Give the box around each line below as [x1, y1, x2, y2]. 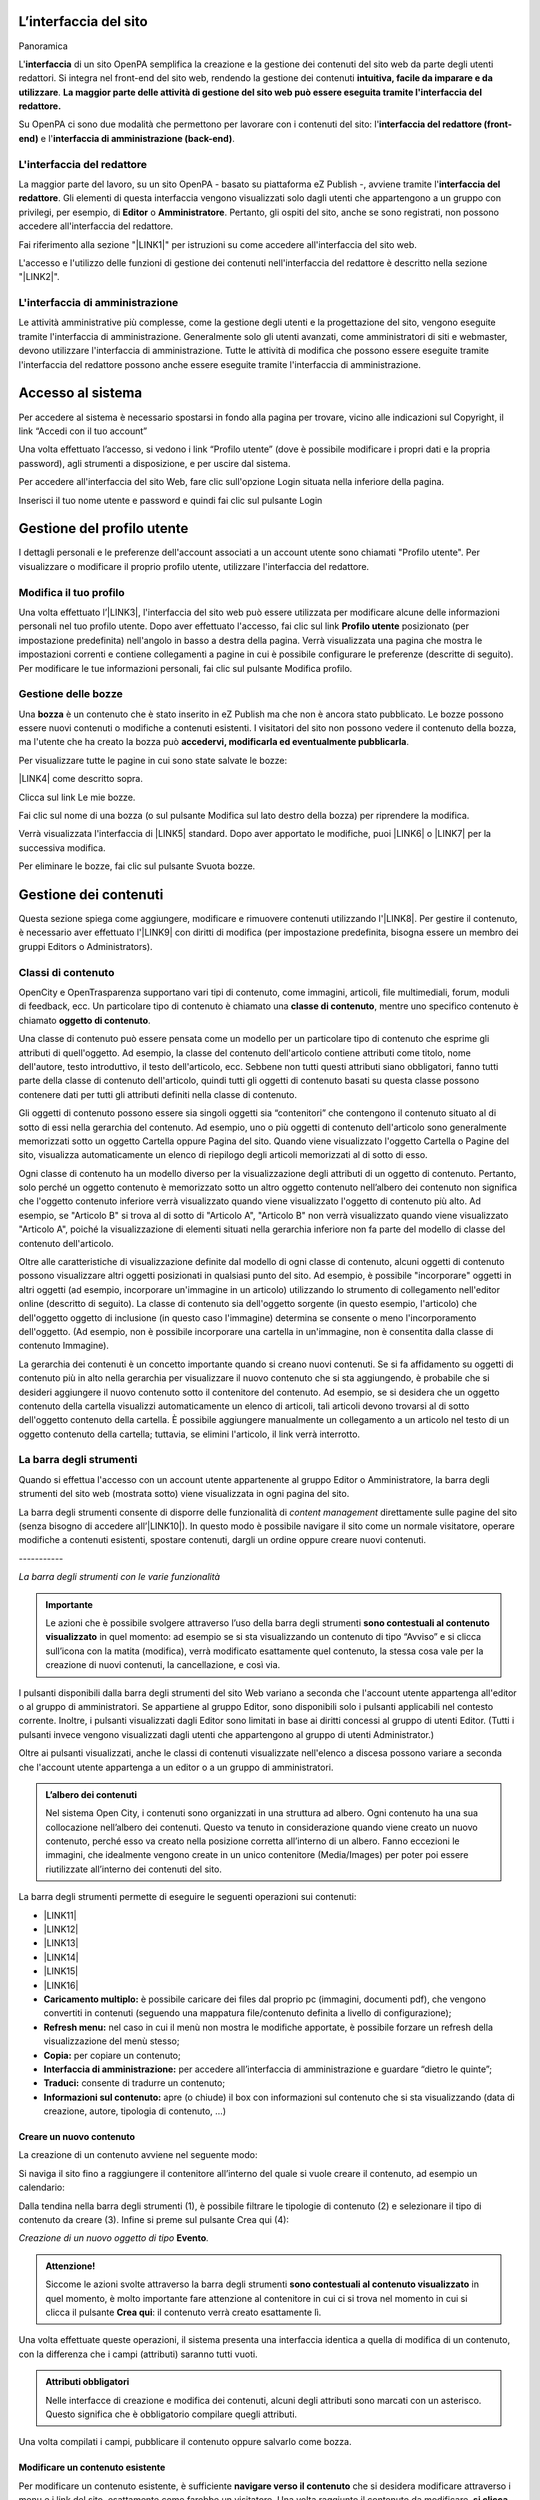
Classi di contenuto [18, 965, 115, 979]
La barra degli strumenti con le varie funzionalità [18, 1571, 220, 1583]
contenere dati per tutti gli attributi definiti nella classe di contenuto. [18, 1088, 297, 1100]
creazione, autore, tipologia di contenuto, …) [43, 2105, 227, 2117]
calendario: [18, 2181, 65, 2194]
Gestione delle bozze [18, 687, 124, 701]
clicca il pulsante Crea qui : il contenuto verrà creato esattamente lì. [45, 2306, 322, 2318]
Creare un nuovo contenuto [18, 2131, 135, 2143]
